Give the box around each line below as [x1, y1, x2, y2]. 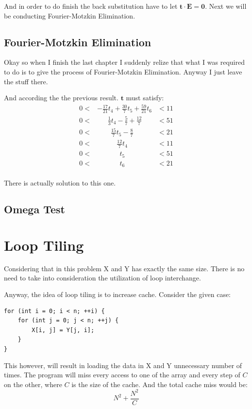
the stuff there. [4, 76, 48, 86]
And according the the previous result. [4, 93, 118, 103]
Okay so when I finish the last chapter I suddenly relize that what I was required [4, 57, 245, 67]
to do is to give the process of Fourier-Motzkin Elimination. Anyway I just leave [4, 66, 242, 76]
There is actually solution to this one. [4, 178, 116, 188]
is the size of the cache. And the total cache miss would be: [71, 379, 248, 389]
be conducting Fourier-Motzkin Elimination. [4, 10, 135, 20]
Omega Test [4, 202, 65, 217]
